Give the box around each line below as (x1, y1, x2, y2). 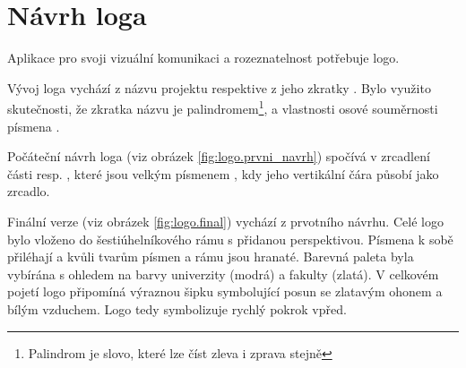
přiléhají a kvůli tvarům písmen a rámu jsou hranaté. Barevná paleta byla (7, 247, 414, 266)
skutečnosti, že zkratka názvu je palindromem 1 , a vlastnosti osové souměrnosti (7, 97, 438, 117)
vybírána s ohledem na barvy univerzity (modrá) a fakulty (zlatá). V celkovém (7, 264, 439, 283)
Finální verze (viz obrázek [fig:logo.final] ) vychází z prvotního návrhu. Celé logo (7, 211, 444, 230)
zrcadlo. (7, 182, 50, 201)
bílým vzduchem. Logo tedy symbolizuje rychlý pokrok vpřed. (7, 299, 347, 318)
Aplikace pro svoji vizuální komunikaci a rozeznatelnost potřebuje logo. (7, 48, 400, 67)
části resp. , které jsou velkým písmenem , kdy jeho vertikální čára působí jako (7, 164, 439, 183)
